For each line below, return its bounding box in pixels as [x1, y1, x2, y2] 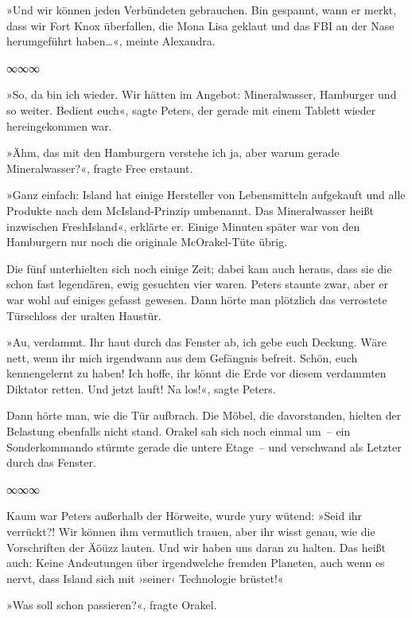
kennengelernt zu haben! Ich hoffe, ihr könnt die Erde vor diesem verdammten [6, 365, 387, 381]
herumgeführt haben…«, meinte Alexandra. [6, 33, 216, 49]
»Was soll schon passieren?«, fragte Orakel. [6, 596, 217, 613]
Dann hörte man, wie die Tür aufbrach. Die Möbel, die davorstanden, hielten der [6, 407, 402, 424]
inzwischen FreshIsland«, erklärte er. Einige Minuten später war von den [6, 217, 360, 234]
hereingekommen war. [6, 117, 112, 134]
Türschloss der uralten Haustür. [6, 307, 161, 323]
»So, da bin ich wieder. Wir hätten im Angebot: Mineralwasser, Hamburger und [6, 86, 397, 103]
